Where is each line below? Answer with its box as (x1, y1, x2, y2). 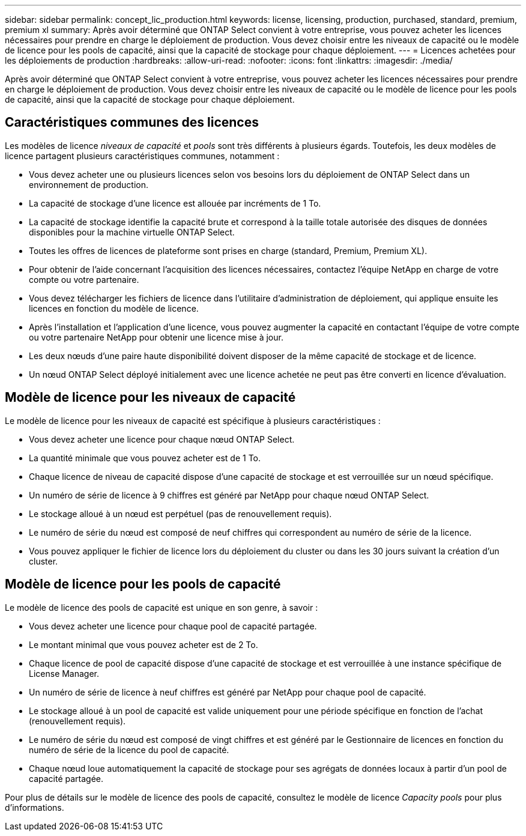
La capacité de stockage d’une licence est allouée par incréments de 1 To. (29, 198, 321, 208)
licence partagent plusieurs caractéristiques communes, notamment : (5, 150, 280, 161)
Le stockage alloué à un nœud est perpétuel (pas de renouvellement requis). (29, 508, 332, 519)
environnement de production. (29, 179, 149, 190)
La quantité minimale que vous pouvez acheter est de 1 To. (29, 452, 261, 463)
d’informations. (5, 802, 64, 813)
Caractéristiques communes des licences (5, 115, 259, 130)
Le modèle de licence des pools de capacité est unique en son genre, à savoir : (5, 602, 318, 613)
